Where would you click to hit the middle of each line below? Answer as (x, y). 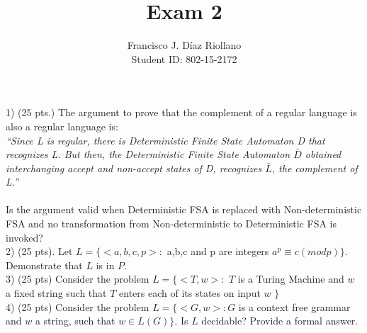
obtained (323, 154)
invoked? (24, 237)
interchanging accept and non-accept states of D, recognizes (134, 168)
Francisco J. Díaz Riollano (184, 45)
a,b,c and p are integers (218, 251)
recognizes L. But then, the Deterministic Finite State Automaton (148, 154)
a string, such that (75, 321)
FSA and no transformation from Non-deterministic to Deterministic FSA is (171, 224)
